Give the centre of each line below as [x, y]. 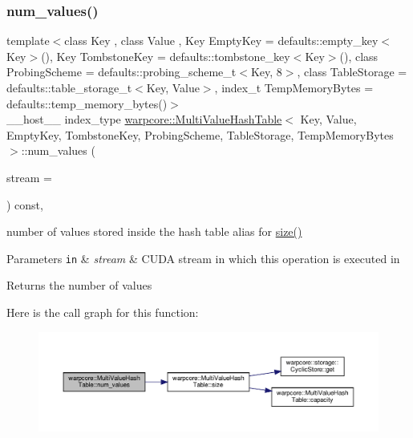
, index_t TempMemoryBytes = [294, 87]
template [28, 41]
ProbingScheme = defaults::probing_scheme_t [121, 72]
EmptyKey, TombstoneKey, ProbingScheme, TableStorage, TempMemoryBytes [200, 134]
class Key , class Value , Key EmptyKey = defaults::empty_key [221, 41]
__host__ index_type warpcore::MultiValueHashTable [144, 119]
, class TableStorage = [352, 72]
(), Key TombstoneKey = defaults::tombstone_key [166, 56]
